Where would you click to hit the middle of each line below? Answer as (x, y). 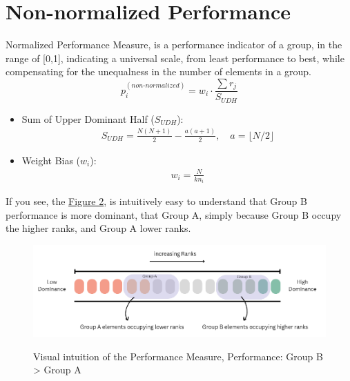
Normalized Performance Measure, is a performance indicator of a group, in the (174, 45)
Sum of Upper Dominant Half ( (88, 118)
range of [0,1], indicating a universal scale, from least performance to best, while (175, 58)
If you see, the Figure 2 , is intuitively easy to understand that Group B (156, 201)
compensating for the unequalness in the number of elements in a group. (158, 71)
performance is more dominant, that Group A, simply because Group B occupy (174, 214)
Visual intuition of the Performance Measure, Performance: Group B (178, 356)
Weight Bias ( (51, 160)
